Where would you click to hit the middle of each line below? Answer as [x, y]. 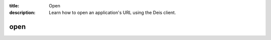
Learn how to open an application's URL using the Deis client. [112, 13]
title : [14, 6]
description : [22, 13]
